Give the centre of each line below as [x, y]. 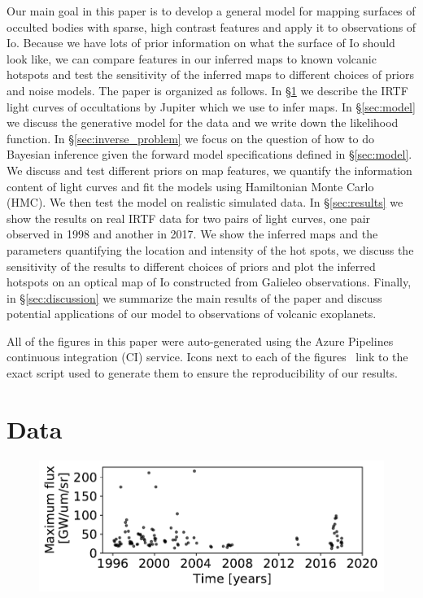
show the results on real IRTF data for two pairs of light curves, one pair [189, 218]
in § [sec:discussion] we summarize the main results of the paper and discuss [194, 297]
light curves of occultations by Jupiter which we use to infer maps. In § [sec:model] [211, 106]
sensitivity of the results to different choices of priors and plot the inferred [191, 266]
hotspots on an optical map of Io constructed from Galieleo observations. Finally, [209, 282]
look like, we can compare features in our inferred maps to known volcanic [192, 58]
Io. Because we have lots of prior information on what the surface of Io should [201, 43]
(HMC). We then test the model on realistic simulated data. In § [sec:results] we [205, 202]
